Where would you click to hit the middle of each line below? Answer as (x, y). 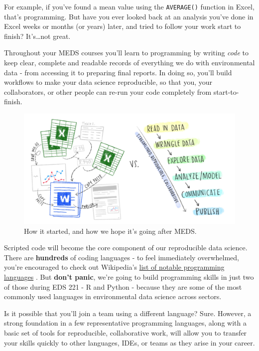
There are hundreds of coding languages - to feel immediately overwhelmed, (122, 257)
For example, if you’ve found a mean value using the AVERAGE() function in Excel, (129, 6)
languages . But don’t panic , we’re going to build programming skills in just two (129, 277)
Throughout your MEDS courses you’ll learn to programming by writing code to (126, 53)
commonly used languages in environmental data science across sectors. (113, 296)
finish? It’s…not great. (37, 36)
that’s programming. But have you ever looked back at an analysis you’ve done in (129, 16)
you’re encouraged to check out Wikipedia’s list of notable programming (114, 267)
